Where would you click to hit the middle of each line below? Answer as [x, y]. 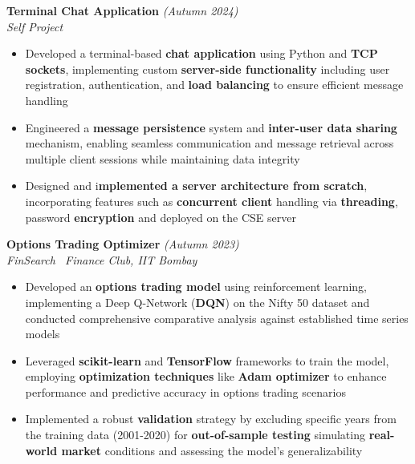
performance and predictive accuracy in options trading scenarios [185, 391]
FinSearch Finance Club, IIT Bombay [102, 259]
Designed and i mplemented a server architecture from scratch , [196, 186]
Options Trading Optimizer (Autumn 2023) [123, 244]
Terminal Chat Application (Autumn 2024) [122, 10]
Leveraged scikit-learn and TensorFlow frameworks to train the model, [207, 360]
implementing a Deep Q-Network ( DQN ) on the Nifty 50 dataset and [197, 302]
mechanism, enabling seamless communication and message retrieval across [210, 143]
